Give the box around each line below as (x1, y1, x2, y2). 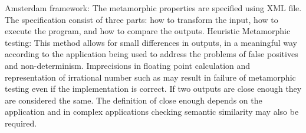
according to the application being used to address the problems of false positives (5, 48, 298, 60)
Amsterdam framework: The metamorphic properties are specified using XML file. (5, 2, 302, 14)
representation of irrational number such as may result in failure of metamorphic (5, 71, 296, 83)
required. (5, 117, 37, 129)
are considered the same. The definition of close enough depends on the (5, 94, 262, 106)
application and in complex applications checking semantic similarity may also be (5, 105, 299, 118)
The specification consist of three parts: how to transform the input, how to (5, 13, 278, 25)
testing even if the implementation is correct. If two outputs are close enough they (5, 82, 302, 95)
